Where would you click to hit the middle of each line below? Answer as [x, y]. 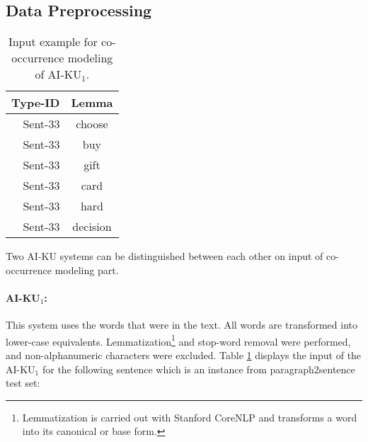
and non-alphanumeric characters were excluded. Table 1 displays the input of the [184, 355]
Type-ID [36, 103]
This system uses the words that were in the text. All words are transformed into [182, 325]
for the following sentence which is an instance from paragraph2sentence [199, 369]
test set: [23, 383]
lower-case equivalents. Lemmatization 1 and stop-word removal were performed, [178, 340]
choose [92, 124]
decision [92, 227]
